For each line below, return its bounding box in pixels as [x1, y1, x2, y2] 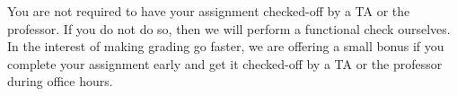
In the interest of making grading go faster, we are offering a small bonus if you [7, 37, 444, 56]
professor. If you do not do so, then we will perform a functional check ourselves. [7, 19, 451, 38]
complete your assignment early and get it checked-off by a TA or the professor [7, 54, 443, 73]
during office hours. [7, 72, 113, 91]
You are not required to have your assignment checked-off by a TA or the [7, 2, 410, 20]
